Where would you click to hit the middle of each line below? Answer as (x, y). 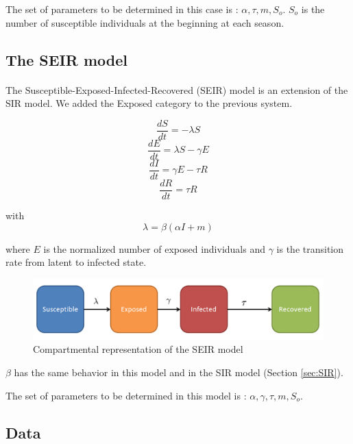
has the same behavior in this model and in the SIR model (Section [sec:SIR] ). (179, 372)
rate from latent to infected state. (76, 262)
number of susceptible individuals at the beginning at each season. (145, 22)
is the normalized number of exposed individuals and (155, 248)
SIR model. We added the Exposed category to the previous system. (149, 103)
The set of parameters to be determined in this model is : (126, 395)
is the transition (310, 248)
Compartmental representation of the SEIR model (138, 349)
